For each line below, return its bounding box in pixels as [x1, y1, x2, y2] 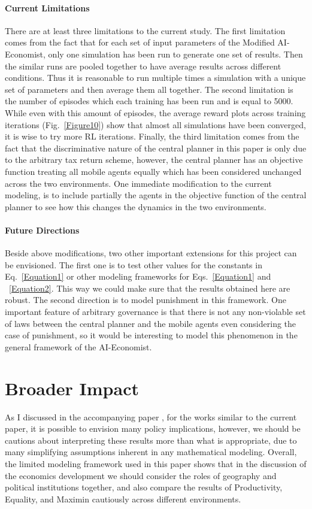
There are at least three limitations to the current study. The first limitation [5, 24, 286, 37]
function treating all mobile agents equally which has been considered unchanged [5, 165, 302, 177]
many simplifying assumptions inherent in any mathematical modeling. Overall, [5, 446, 297, 458]
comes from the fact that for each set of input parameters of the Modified [5, 36, 275, 49]
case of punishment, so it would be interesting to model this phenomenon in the [5, 329, 298, 341]
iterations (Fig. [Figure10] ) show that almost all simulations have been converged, [5, 118, 306, 131]
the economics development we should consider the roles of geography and [5, 469, 277, 481]
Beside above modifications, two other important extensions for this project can [5, 247, 297, 259]
